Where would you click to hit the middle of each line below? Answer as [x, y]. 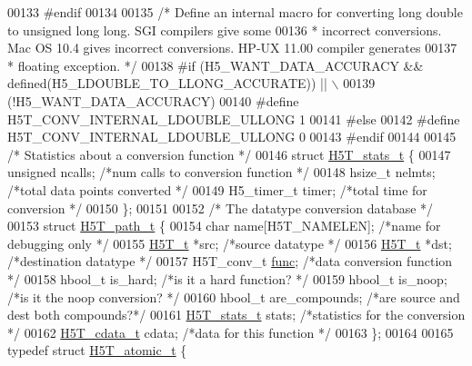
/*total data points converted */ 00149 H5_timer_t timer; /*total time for [217, 189]
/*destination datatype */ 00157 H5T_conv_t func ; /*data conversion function [230, 261]
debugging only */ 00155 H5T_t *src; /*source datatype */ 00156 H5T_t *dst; [230, 243]
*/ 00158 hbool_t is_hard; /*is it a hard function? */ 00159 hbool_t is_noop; [227, 278]
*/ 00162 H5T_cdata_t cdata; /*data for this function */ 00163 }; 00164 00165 [231, 332]
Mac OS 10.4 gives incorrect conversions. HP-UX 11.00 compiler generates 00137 [232, 48]
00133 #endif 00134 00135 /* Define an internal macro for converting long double [235, 12]
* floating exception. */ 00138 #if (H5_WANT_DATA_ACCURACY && [216, 65]
